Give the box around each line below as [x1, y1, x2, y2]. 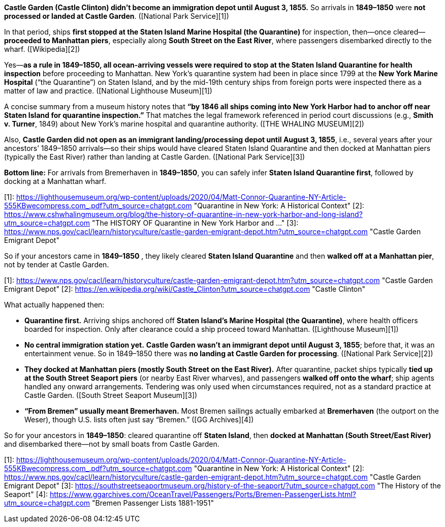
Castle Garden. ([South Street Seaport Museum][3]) [24, 391, 198, 399]
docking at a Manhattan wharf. [4, 177, 106, 185]
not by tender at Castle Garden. [4, 260, 109, 269]
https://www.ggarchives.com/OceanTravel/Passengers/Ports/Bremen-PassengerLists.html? [49, 490, 357, 499]
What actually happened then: [4, 300, 105, 309]
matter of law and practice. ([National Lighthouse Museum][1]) [4, 86, 212, 95]
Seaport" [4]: [4, 490, 48, 499]
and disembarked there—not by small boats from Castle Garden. [4, 440, 219, 448]
